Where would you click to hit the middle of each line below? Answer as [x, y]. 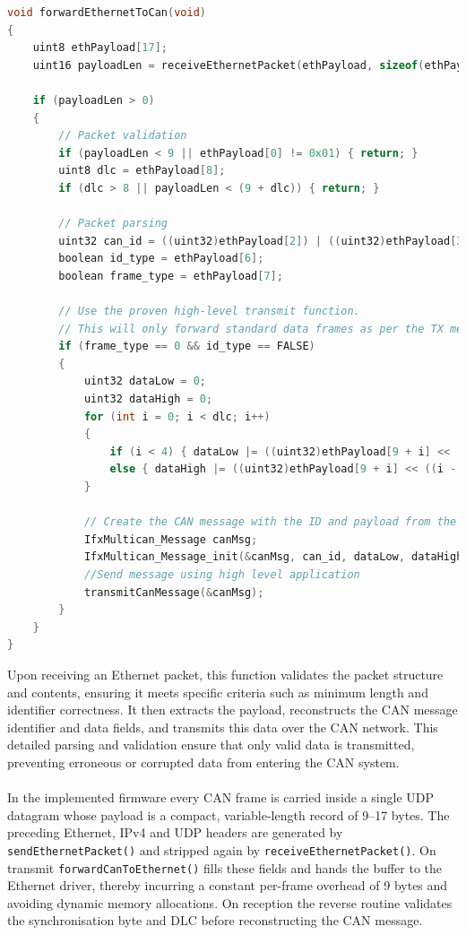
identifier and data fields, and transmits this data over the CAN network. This [223, 727]
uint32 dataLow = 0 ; [145, 381]
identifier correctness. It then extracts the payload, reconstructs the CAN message [233, 710]
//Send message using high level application [222, 575]
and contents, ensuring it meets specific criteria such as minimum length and [218, 692]
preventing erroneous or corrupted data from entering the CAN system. [203, 762]
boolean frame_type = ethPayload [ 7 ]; [171, 276]
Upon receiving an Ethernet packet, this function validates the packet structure [225, 674]
